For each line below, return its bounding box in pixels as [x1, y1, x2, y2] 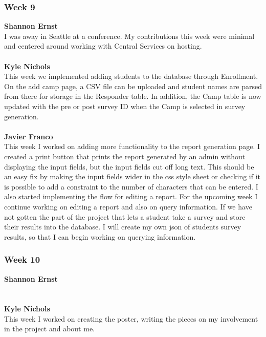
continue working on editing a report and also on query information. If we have [4, 201, 252, 212]
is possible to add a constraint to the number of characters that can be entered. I [4, 181, 258, 192]
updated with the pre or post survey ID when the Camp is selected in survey [4, 100, 246, 111]
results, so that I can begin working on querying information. [4, 231, 196, 242]
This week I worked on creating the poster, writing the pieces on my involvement [4, 313, 258, 324]
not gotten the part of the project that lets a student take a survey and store [4, 211, 246, 222]
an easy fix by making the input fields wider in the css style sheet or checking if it [4, 171, 261, 182]
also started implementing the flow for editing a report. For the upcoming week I [4, 191, 258, 202]
